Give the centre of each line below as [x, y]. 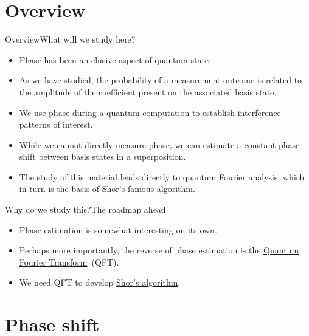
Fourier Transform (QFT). [69, 262]
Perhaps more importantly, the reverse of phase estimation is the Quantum [159, 250]
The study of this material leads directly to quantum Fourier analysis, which [162, 177]
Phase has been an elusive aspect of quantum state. [115, 59]
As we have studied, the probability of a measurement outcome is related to [161, 80]
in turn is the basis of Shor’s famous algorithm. [107, 189]
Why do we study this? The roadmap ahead [85, 209]
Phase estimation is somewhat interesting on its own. [118, 229]
